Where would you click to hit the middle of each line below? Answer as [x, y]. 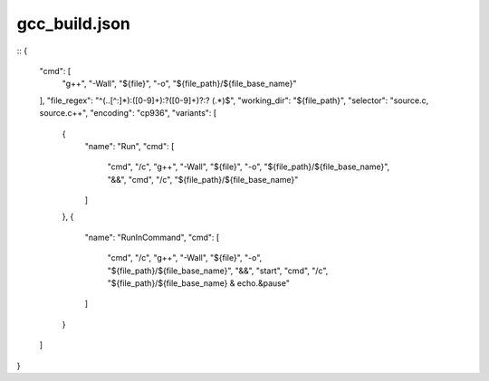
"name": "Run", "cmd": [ [129, 146]
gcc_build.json [74, 24]
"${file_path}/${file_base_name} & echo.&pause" [198, 283]
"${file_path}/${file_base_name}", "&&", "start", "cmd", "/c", [218, 271]
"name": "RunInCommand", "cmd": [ [152, 237]
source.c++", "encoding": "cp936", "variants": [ [128, 113]
